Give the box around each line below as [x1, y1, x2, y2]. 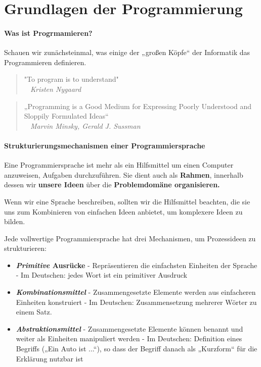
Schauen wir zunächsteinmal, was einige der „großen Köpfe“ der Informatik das [4, 47, 250, 58]
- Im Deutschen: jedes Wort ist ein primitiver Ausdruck [16, 270, 187, 280]
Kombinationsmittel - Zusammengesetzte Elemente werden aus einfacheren [16, 287, 256, 297]
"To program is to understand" [24, 74, 119, 84]
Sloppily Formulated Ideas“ [24, 111, 109, 121]
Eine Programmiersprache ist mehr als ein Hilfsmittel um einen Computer [4, 160, 234, 170]
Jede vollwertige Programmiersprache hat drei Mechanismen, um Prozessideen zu [4, 233, 256, 243]
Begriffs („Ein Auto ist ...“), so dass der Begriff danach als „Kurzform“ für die [16, 343, 257, 354]
